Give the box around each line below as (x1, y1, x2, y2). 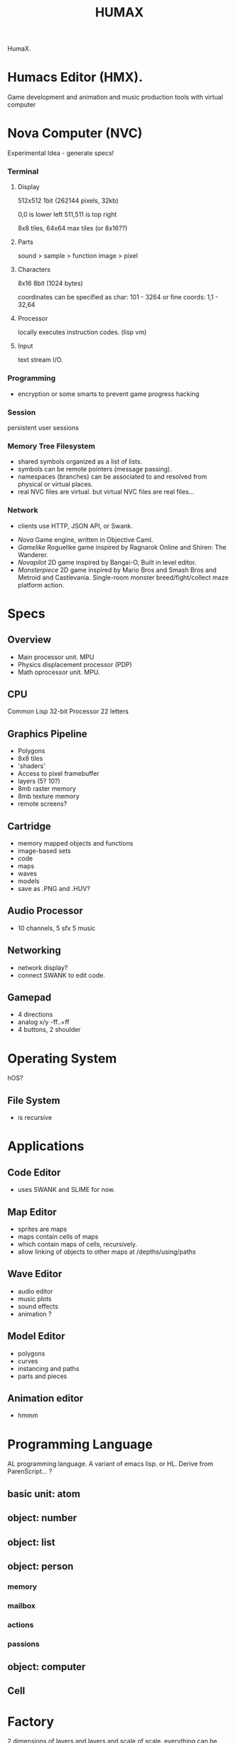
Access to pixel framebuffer (17, 769, 100, 778)
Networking (7, 944, 62, 956)
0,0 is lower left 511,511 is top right (17, 210, 117, 219)
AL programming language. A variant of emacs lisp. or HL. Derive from (7, 1459, 213, 1469)
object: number (7, 1512, 77, 1524)
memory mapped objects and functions (17, 838, 134, 847)
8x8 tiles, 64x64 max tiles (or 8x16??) (17, 224, 128, 233)
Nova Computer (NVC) (7, 125, 143, 142)
